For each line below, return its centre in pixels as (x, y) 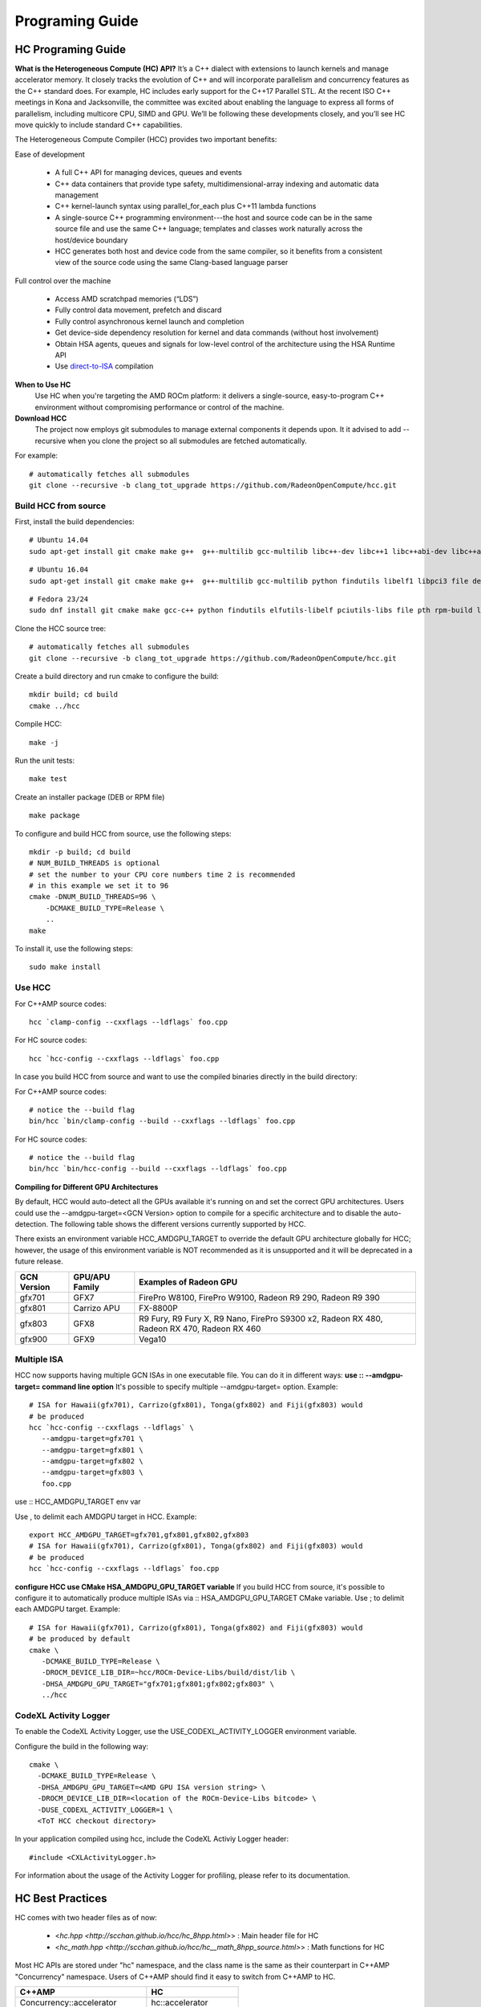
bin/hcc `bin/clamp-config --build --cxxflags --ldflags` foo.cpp (162, 1121)
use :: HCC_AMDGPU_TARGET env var (78, 1502)
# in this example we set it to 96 (99, 886)
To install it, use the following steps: (74, 949)
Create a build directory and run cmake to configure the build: (117, 676)
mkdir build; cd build (74, 695)
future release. (39, 1261)
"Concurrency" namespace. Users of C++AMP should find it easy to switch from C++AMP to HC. (175, 1976)
